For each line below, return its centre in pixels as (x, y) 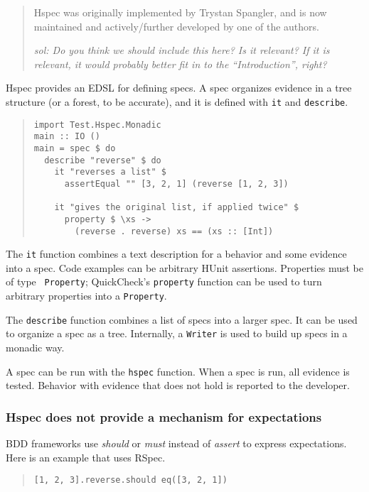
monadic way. (35, 348)
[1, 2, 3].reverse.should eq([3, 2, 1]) (130, 480)
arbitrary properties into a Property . (86, 296)
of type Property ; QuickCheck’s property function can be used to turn (164, 281)
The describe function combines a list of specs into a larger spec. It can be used (182, 319)
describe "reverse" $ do (103, 160)
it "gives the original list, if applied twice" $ (177, 208)
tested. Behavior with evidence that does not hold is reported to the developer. (178, 385)
